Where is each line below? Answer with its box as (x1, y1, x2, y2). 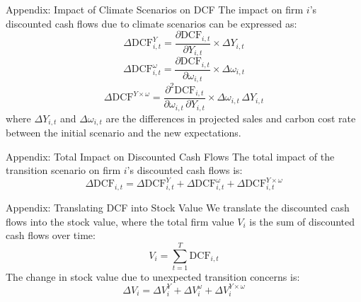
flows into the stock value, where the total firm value (6, 214, 234, 228)
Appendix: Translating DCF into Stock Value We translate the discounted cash (6, 199, 350, 214)
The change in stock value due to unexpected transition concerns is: (6, 269, 300, 284)
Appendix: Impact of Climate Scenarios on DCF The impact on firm (6, 2, 304, 16)
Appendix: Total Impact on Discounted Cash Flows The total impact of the (6, 149, 335, 163)
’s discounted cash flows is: (127, 163, 243, 178)
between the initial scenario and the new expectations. (6, 124, 241, 139)
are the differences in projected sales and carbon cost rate (105, 110, 356, 125)
